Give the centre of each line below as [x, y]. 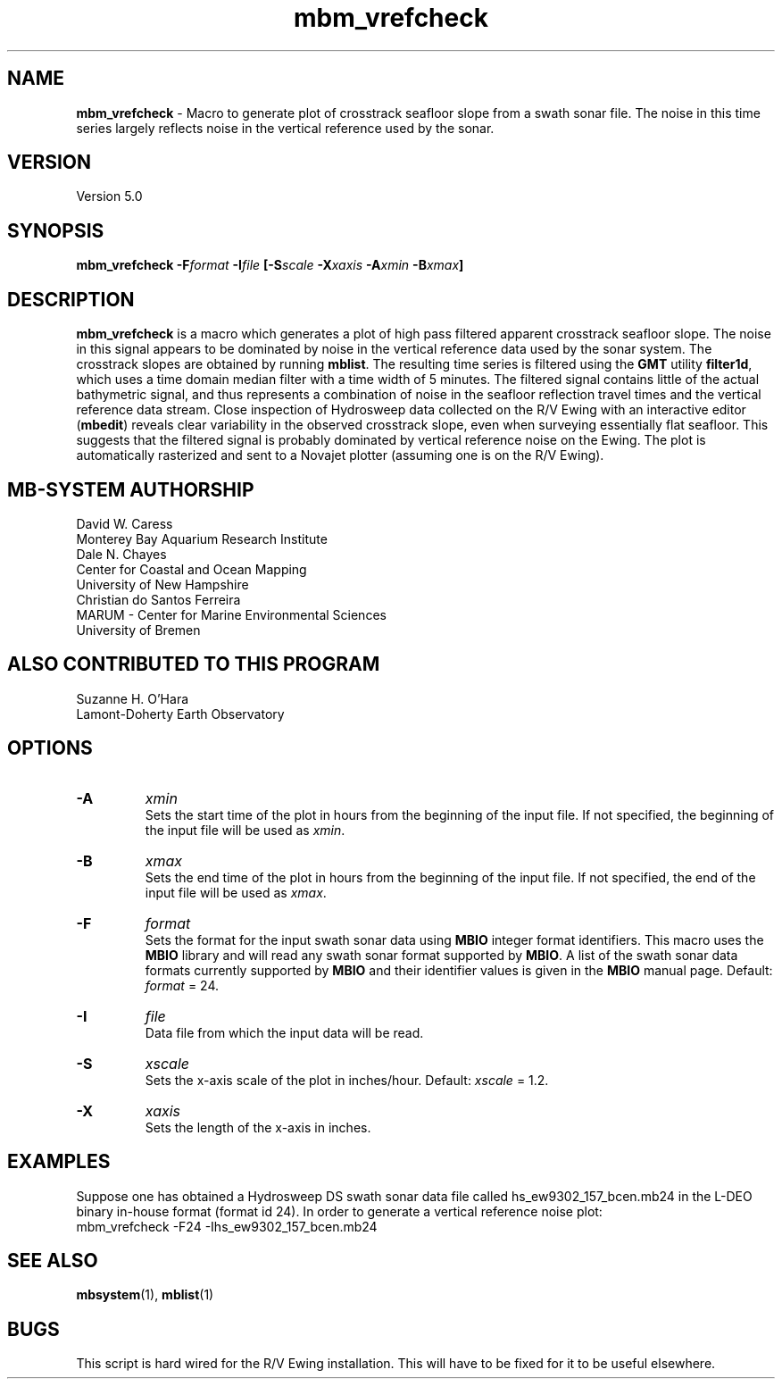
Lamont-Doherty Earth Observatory [180, 714]
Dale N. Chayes [121, 554]
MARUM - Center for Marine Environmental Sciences [231, 614]
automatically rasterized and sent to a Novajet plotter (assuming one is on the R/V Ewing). [340, 455]
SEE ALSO [53, 1260]
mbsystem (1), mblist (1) [145, 1295]
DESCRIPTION [71, 299]
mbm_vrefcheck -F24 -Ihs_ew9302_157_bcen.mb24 [227, 1226]
